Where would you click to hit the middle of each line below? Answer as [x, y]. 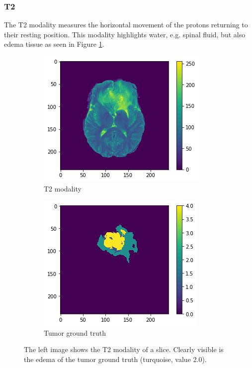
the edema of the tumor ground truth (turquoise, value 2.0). [115, 359]
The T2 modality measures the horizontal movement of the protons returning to [126, 25]
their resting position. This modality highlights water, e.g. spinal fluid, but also [125, 34]
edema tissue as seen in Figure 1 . [54, 44]
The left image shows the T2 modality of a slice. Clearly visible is [124, 349]
